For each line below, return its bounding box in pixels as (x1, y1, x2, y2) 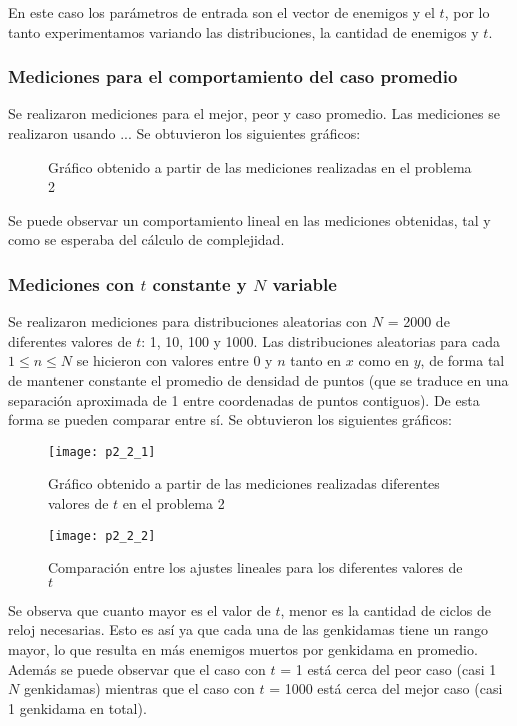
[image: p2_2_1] (48, 444, 156, 459)
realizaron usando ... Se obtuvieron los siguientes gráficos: (8, 123, 361, 143)
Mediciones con (8, 271, 135, 296)
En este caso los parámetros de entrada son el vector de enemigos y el (8, 2, 435, 22)
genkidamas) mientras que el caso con (23, 678, 255, 699)
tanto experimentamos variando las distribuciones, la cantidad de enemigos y (8, 21, 479, 42)
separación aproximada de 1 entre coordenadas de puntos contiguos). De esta (8, 389, 480, 410)
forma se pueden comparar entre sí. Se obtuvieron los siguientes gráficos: (8, 409, 453, 430)
